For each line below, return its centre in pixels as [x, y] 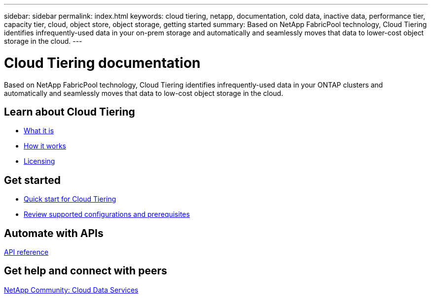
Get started [32, 180]
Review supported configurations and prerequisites [107, 214]
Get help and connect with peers [86, 271]
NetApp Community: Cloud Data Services [71, 290]
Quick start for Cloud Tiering [70, 199]
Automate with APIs [54, 233]
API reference [26, 252]
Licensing [39, 161]
